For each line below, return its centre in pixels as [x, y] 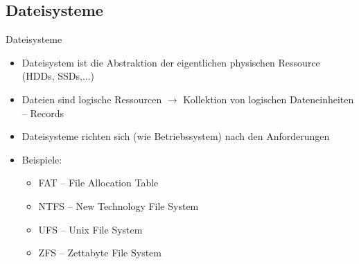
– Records [43, 113]
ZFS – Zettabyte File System [100, 253]
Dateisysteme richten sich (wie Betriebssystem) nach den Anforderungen [176, 136]
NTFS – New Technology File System [119, 205]
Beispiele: [42, 159]
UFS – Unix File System [90, 229]
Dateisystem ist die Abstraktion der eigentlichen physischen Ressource [171, 62]
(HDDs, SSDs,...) [58, 76]
